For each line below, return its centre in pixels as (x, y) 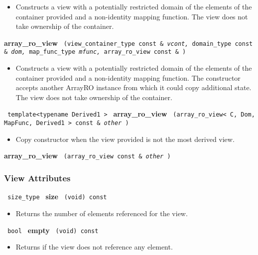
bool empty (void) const (53, 230)
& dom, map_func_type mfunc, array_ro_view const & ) (95, 52)
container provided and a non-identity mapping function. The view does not (132, 16)
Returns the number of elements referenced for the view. (102, 213)
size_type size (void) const (57, 196)
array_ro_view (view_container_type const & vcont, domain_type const (129, 43)
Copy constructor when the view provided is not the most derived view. (125, 139)
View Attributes (37, 178)
